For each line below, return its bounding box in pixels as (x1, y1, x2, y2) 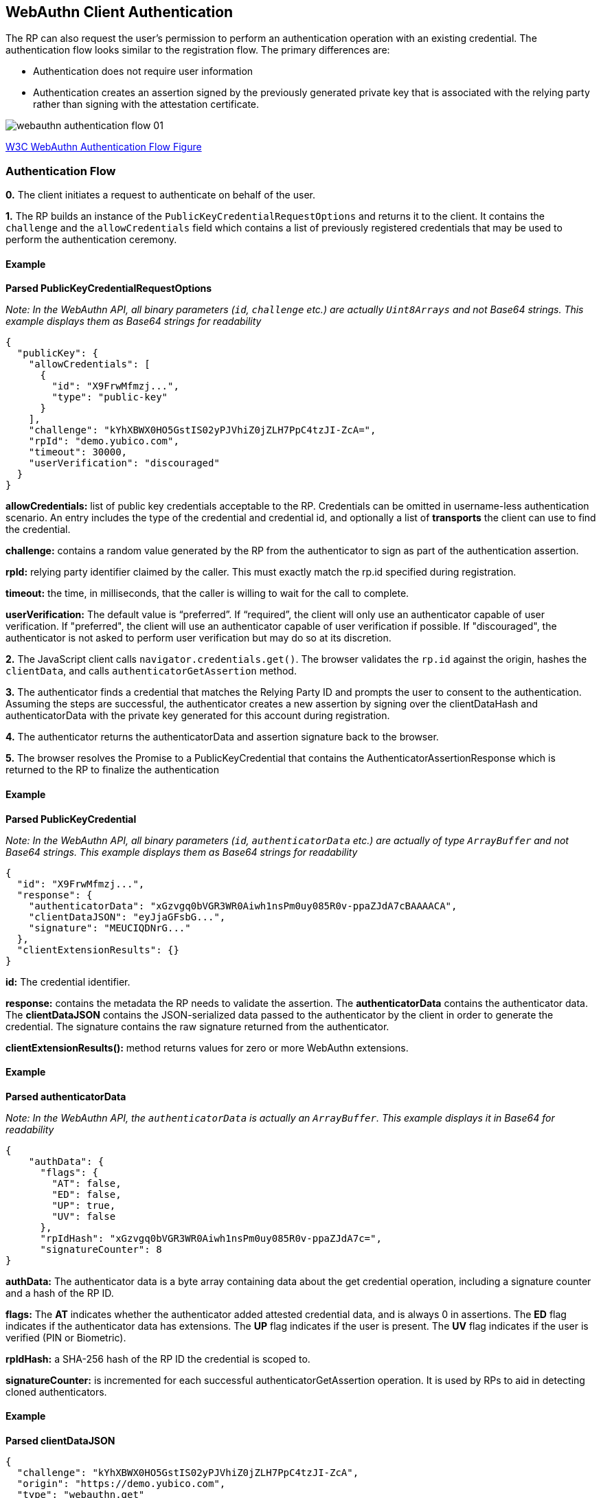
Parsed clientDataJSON (5, 1435, 115, 1447)
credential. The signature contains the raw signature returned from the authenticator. (5, 1020, 389, 1032)
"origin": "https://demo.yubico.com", (16, 1478, 226, 1490)
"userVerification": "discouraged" (28, 457, 220, 469)
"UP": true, (52, 1199, 116, 1211)
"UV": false (52, 1210, 116, 1222)
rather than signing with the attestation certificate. (33, 98, 260, 111)
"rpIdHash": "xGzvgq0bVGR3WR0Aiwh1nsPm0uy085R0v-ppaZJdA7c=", (40, 1232, 382, 1244)
